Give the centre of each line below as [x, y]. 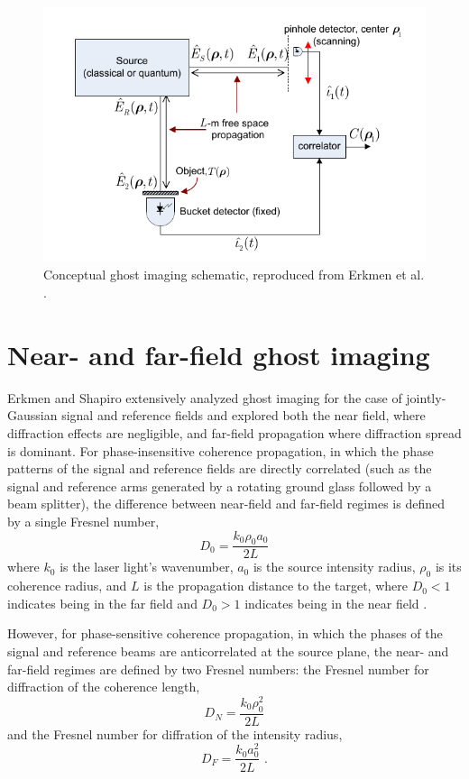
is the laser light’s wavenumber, [147, 567]
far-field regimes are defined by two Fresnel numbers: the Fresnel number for [218, 669]
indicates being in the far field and [102, 603]
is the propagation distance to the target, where [276, 586]
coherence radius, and [67, 586]
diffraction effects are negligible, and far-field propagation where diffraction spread [234, 432]
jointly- [426, 397]
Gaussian [32, 415]
